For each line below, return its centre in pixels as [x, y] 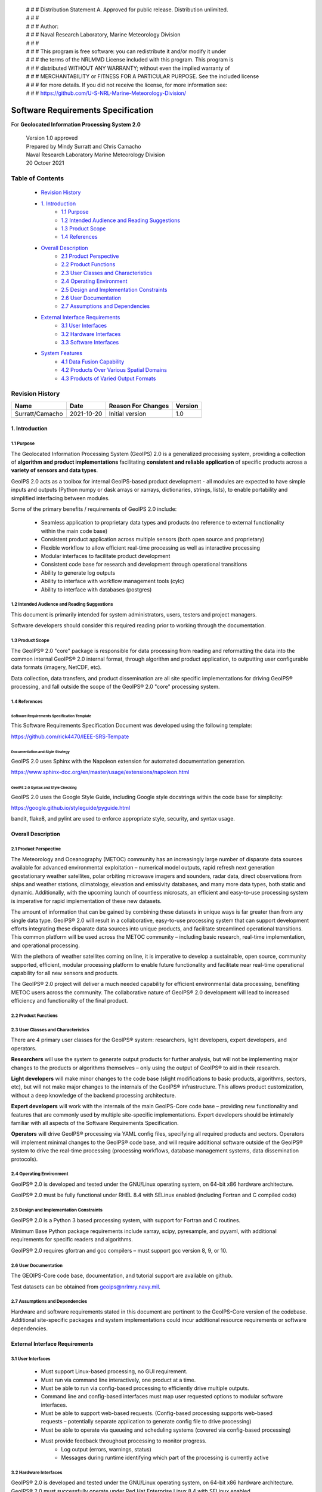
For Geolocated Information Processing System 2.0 [76, 124]
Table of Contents [38, 178]
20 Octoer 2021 [45, 163]
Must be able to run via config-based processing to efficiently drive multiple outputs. [145, 1388]
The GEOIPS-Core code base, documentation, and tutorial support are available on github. [122, 1276]
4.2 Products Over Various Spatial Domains [114, 370]
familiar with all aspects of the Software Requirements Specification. [95, 1123]
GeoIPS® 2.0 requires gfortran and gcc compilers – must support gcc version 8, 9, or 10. [119, 1250]
